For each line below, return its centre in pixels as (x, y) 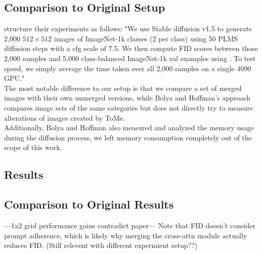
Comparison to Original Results (89, 204)
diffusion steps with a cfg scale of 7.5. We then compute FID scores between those (131, 48)
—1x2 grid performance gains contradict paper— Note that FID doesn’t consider (130, 225)
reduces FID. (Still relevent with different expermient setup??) (101, 245)
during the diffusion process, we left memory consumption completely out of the (128, 137)
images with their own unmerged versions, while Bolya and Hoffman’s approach (127, 98)
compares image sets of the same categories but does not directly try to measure (129, 107)
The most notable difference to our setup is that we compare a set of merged (123, 88)
